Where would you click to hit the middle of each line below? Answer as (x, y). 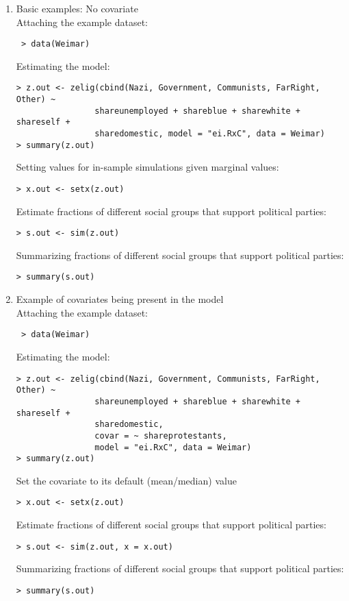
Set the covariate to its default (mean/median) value (126, 480)
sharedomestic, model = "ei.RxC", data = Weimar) (210, 134)
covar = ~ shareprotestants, (161, 436)
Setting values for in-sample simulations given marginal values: (147, 167)
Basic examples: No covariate (77, 8)
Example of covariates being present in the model (120, 299)
